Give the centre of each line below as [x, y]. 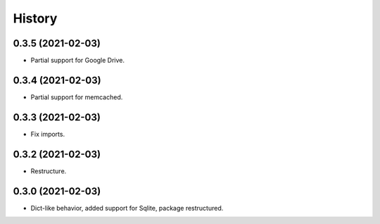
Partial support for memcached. [77, 97]
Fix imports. [48, 134]
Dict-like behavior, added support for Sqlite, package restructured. [127, 208]
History [35, 18]
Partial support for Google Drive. [78, 61]
